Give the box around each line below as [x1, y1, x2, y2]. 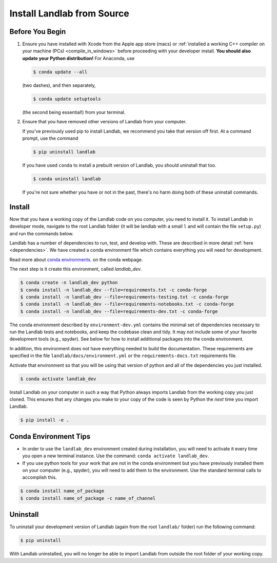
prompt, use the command [22, 135, 78, 141]
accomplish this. [22, 474, 57, 480]
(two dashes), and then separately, [22, 82, 96, 88]
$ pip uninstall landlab [33, 149, 96, 155]
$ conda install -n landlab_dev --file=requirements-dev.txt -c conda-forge [20, 308, 218, 314]
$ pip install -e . [20, 417, 69, 423]
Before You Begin [9, 27, 66, 36]
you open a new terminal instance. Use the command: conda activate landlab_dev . [22, 453, 209, 459]
